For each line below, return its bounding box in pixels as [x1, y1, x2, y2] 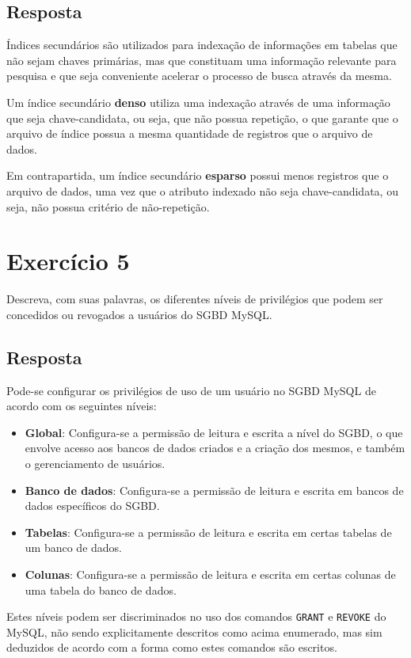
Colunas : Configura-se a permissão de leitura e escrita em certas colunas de [25, 566, 396, 582]
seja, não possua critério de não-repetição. [6, 198, 210, 215]
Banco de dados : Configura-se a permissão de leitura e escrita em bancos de [25, 481, 404, 498]
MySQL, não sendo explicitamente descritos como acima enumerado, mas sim [6, 623, 382, 640]
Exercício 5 [6, 245, 130, 277]
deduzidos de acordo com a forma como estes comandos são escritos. [6, 639, 337, 656]
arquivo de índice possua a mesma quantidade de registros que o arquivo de [6, 125, 373, 142]
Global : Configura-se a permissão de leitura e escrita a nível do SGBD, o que [25, 424, 403, 440]
